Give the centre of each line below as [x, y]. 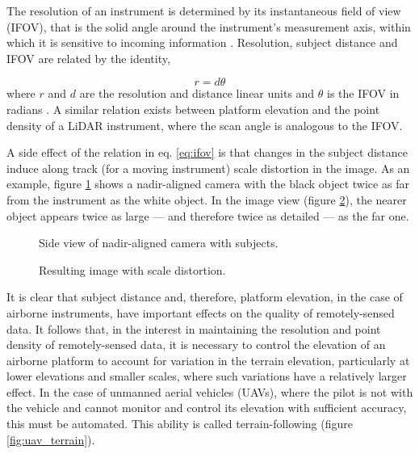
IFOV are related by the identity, [88, 58]
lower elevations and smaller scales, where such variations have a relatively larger [207, 376]
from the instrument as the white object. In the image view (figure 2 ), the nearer [207, 199]
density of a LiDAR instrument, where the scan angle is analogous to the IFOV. [205, 125]
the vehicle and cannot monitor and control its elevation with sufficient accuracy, [207, 408]
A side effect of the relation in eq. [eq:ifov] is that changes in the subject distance [207, 152]
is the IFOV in [363, 93]
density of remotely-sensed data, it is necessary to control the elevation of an [196, 345]
